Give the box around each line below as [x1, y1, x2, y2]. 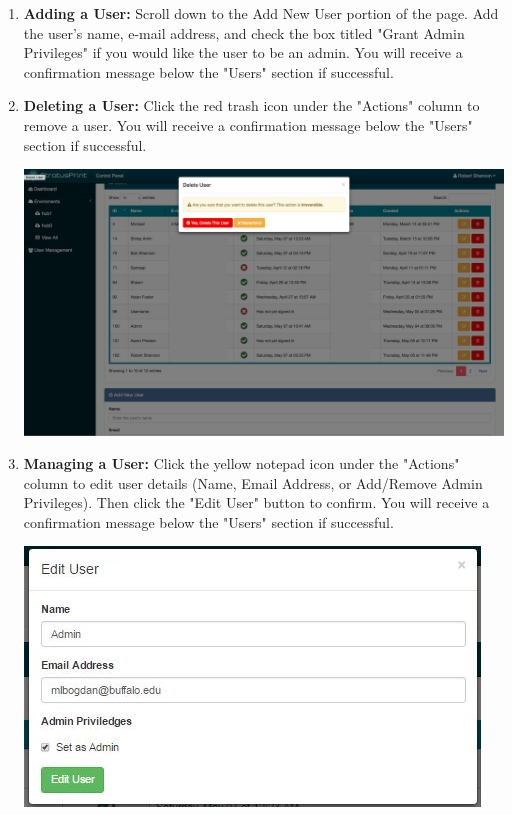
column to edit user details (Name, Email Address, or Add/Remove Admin [23, 472, 483, 493]
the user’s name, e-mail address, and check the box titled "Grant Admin [23, 22, 465, 43]
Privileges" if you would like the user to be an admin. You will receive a [23, 42, 463, 63]
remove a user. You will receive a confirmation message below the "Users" [23, 114, 473, 135]
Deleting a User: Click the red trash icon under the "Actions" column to [23, 95, 480, 116]
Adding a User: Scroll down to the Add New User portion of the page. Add [23, 3, 499, 23]
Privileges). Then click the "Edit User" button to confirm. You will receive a [23, 492, 490, 513]
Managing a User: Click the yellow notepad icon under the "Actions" [23, 453, 460, 474]
